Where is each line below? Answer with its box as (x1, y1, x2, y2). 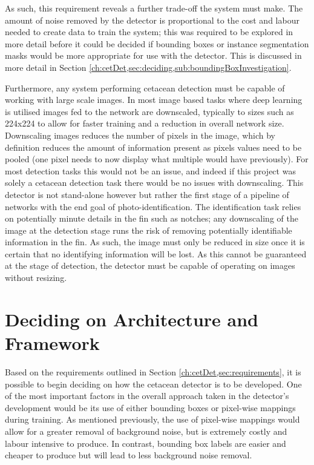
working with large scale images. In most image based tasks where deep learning (5, 93, 303, 106)
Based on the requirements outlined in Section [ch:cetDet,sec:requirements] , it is (5, 365, 301, 378)
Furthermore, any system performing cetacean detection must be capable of (5, 81, 285, 94)
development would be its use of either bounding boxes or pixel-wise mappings (5, 401, 296, 414)
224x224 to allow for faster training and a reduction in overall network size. (5, 117, 284, 130)
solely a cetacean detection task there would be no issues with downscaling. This (5, 176, 304, 189)
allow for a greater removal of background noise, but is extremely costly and (5, 424, 287, 437)
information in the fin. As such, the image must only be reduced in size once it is (5, 236, 305, 248)
